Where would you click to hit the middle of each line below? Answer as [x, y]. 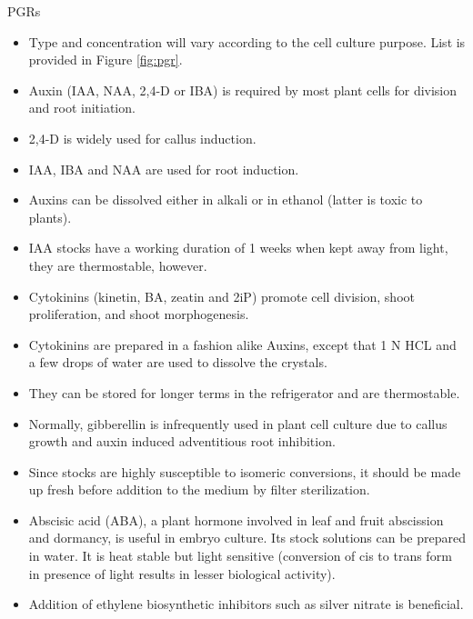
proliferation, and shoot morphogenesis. [139, 314]
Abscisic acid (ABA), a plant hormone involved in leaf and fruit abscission [236, 519]
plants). [50, 217]
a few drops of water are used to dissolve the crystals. [178, 362]
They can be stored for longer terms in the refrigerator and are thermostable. [244, 392]
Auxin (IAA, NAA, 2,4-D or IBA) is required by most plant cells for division [243, 90]
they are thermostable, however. [118, 265]
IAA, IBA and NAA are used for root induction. [164, 169]
